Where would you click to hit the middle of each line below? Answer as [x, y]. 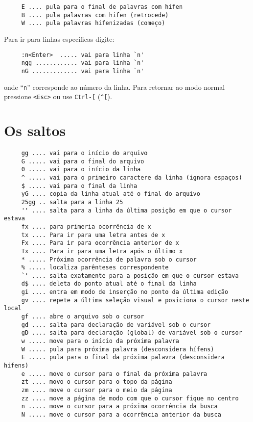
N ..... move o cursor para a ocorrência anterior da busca [121, 414]
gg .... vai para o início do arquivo [84, 153]
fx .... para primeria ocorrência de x [86, 226]
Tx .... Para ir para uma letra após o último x [102, 251]
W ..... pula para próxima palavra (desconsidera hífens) [118, 349]
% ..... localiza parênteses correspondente [95, 268]
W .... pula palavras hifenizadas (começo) [93, 23]
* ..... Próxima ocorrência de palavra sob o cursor [109, 259]
